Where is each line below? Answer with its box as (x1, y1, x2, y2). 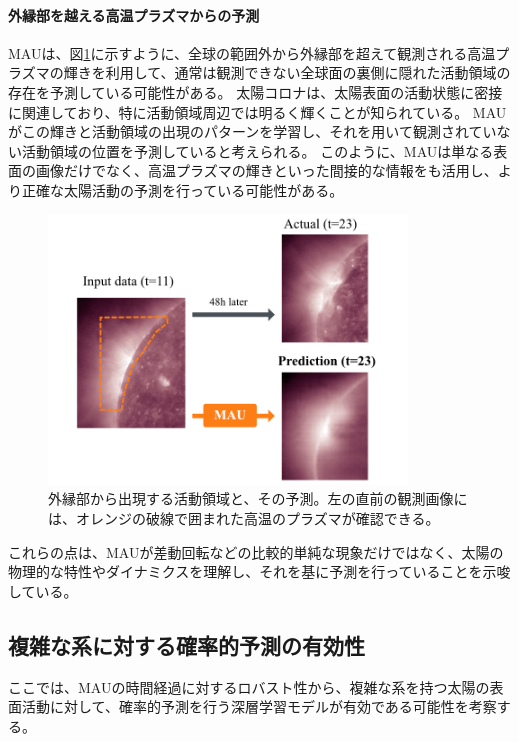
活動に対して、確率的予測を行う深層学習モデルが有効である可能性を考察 (21, 696, 497, 717)
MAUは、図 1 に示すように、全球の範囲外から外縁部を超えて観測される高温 (8, 42, 496, 63)
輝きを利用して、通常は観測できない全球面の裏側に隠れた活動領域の (63, 62, 511, 83)
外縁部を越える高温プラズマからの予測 (8, 4, 260, 25)
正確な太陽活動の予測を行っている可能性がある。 (21, 179, 344, 200)
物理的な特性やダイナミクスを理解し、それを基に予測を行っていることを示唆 (8, 561, 511, 582)
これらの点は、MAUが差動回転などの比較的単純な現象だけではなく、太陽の (8, 541, 504, 562)
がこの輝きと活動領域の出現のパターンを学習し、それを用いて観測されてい (8, 121, 497, 142)
